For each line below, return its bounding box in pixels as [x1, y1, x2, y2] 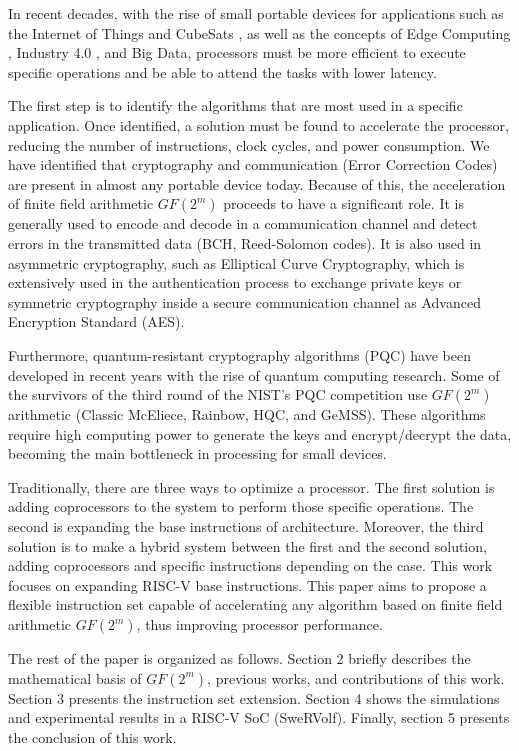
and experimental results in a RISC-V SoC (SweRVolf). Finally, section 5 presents [8, 707, 510, 728]
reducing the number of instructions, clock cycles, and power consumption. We [8, 134, 490, 155]
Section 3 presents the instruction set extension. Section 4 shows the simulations [8, 687, 500, 708]
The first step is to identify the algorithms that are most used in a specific [8, 95, 463, 116]
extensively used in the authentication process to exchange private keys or [8, 272, 462, 293]
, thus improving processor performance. [136, 614, 383, 635]
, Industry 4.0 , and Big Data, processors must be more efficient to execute [8, 42, 466, 63]
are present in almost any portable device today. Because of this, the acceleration [8, 173, 506, 194]
